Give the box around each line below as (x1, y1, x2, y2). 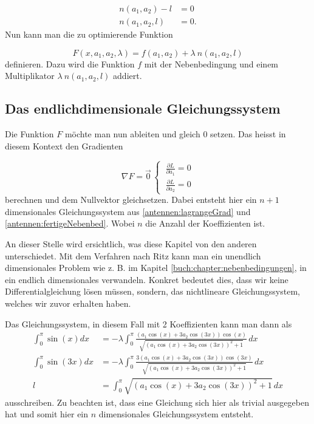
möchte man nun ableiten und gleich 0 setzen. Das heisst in (64, 128, 286, 140)
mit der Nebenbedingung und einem (144, 57, 279, 70)
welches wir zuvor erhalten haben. (5, 297, 131, 310)
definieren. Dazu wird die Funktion (5, 57, 135, 70)
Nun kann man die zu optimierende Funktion (5, 28, 173, 41)
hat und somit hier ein (5, 408, 89, 420)
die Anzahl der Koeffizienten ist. (145, 217, 265, 230)
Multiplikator (5, 69, 55, 82)
